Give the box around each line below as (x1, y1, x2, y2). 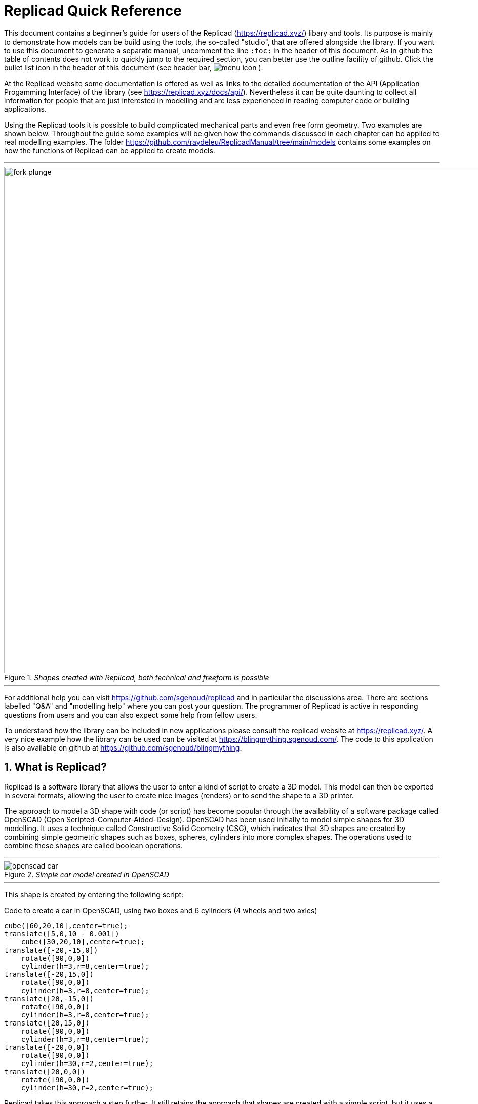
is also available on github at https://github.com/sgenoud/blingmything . (4, 743, 242, 752)
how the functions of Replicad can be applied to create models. (4, 146, 215, 155)
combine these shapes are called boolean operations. (4, 841, 183, 850)
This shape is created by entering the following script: (4, 890, 184, 899)
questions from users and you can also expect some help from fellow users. (4, 710, 257, 719)
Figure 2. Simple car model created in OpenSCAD (4, 870, 169, 879)
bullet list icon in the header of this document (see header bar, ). (4, 63, 263, 72)
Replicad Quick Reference (4, 2, 182, 19)
